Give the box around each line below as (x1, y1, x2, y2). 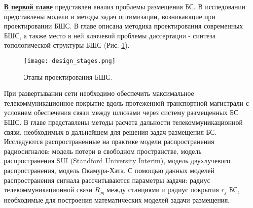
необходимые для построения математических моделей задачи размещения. (4, 194, 230, 205)
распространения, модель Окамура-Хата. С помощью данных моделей (4, 165, 215, 175)
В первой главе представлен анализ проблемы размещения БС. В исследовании (4, 1, 246, 11)
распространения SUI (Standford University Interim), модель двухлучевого (4, 155, 231, 166)
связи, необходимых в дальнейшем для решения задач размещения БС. (4, 126, 217, 137)
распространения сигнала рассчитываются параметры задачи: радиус (4, 175, 210, 185)
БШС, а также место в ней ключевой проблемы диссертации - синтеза (4, 30, 216, 40)
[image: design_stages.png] (24, 57, 116, 64)
